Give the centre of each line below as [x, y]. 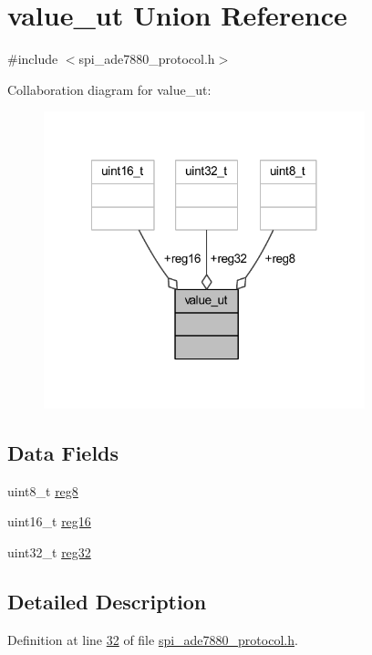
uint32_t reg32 [49, 552]
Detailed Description [107, 602]
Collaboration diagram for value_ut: [109, 89]
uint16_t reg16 [49, 521]
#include [33, 59]
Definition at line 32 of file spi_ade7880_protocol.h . [153, 639]
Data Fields [63, 453]
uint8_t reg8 [43, 490]
